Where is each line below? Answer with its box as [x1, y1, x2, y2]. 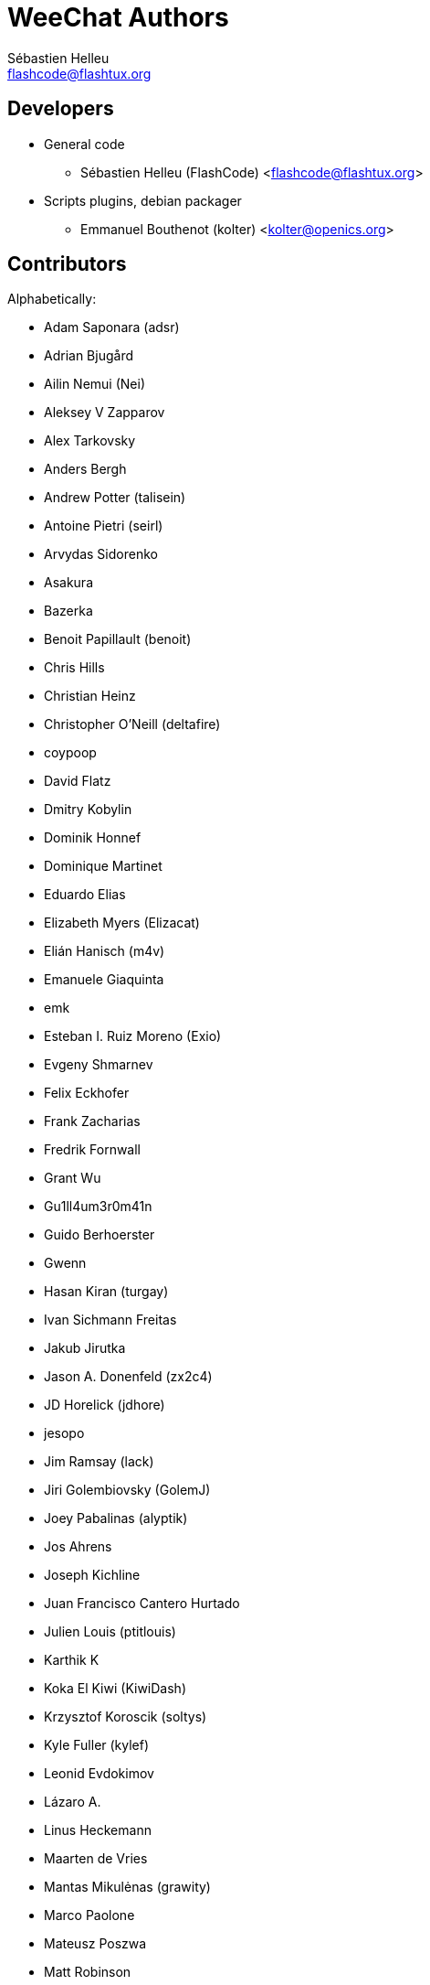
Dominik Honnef [44, 830, 142, 846]
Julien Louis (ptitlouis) [44, 1624, 176, 1640]
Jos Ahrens [44, 1539, 112, 1555]
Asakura [44, 574, 94, 591]
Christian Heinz [44, 688, 136, 704]
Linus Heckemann [44, 1822, 152, 1839]
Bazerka [44, 603, 93, 619]
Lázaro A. [44, 1794, 101, 1810]
